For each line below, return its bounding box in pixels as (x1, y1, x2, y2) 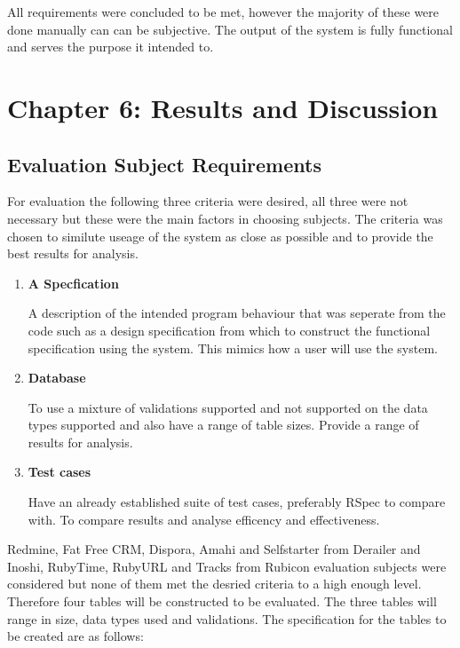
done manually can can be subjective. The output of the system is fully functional (7, 20, 453, 38)
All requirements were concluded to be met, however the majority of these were (7, 3, 440, 20)
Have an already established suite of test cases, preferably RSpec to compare (28, 493, 446, 511)
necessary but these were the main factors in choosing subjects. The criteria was (7, 209, 443, 227)
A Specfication (28, 273, 119, 292)
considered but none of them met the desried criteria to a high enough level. (7, 574, 422, 593)
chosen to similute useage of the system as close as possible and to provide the (7, 226, 433, 245)
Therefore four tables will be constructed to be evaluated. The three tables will (7, 592, 437, 611)
